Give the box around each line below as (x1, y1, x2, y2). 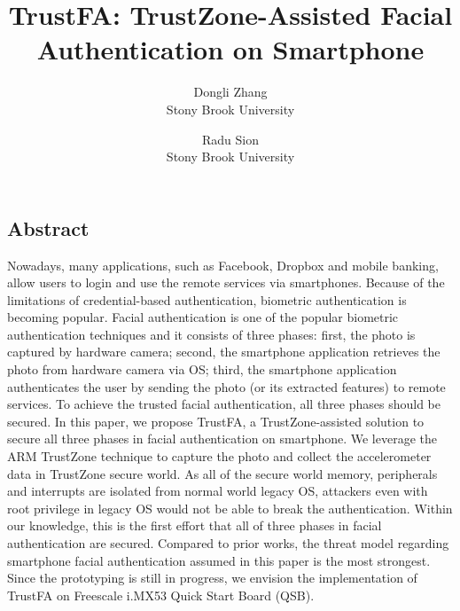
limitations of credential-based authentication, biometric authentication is (7, 290, 407, 309)
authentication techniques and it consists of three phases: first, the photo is (7, 325, 416, 343)
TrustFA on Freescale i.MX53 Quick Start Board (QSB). (7, 585, 315, 604)
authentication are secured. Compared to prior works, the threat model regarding (7, 534, 449, 552)
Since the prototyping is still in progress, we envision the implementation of (7, 568, 417, 587)
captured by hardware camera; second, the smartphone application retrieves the (7, 342, 441, 361)
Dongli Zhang (193, 82, 268, 101)
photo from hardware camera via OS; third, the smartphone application (7, 360, 397, 379)
